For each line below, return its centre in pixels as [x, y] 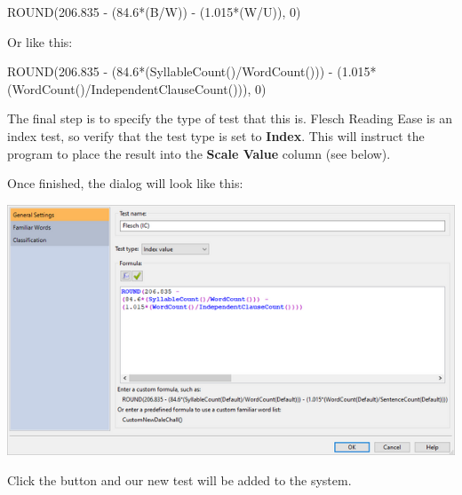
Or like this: [40, 41]
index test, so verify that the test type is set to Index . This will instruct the [216, 135]
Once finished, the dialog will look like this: [125, 183]
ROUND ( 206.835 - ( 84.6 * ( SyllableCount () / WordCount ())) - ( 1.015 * [192, 71]
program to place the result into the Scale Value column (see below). [199, 153]
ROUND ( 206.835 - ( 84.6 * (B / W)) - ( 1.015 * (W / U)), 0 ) [154, 12]
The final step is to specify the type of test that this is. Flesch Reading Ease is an [230, 118]
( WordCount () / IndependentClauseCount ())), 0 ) [137, 88]
